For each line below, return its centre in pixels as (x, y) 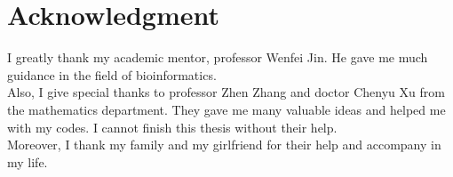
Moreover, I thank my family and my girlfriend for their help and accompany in (224, 145)
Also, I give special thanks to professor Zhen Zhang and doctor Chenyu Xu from (226, 92)
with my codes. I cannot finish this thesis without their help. (172, 127)
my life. (28, 161)
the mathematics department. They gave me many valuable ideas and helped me (226, 109)
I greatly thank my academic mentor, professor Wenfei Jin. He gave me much (218, 57)
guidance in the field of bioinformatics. (112, 74)
